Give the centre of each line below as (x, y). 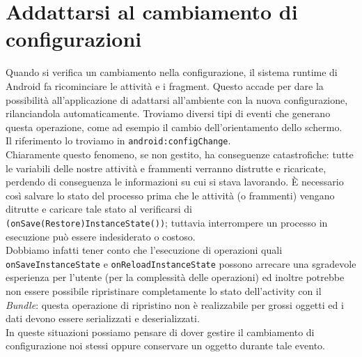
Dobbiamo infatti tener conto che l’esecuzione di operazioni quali (144, 250)
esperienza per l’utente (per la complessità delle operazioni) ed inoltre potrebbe (175, 277)
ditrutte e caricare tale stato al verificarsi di (99, 209)
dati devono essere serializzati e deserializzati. (103, 318)
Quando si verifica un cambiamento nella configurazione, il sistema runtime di (172, 72)
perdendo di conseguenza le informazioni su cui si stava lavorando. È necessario (175, 182)
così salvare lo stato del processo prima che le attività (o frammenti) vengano (170, 195)
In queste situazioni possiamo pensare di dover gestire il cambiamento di (160, 332)
